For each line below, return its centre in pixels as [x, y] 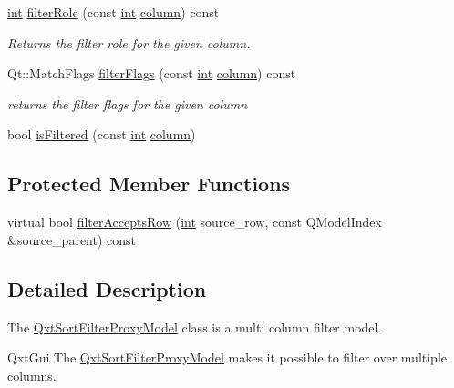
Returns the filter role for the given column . [129, 42]
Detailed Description [107, 288]
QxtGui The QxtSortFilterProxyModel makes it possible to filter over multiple [227, 357]
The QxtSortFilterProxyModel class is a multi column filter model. [195, 327]
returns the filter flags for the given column [128, 103]
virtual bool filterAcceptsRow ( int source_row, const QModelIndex [195, 222]
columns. [32, 375]
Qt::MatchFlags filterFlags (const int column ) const [152, 73]
